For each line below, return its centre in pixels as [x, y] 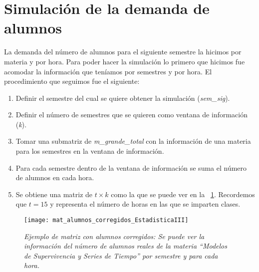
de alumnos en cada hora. [55, 177]
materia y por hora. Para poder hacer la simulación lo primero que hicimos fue [125, 61]
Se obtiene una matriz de [54, 194]
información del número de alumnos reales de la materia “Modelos [126, 246]
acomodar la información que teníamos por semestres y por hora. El [108, 71]
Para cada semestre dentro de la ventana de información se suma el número [131, 167]
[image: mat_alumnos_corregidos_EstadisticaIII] [106, 220]
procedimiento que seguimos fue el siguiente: [72, 81]
